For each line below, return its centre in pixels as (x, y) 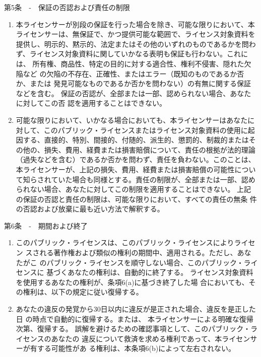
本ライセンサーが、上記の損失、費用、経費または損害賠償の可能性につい (136, 169)
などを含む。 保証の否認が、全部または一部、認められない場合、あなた (134, 93)
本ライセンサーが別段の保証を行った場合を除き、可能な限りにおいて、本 (135, 24)
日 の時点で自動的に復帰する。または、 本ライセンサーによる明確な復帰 (135, 318)
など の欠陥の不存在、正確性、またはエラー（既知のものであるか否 (134, 73)
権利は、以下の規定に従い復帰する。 (83, 292)
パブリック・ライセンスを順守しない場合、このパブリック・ (145, 262)
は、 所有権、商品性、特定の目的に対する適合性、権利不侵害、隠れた (130, 63)
